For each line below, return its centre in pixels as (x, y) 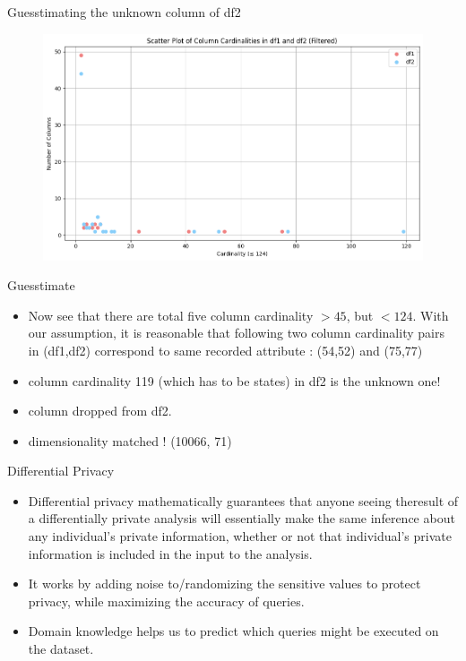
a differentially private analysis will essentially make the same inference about (242, 518)
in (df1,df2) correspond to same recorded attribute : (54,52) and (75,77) (225, 350)
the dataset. (61, 649)
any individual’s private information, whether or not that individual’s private (240, 536)
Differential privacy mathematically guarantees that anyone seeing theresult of (243, 500)
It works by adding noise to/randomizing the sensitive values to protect (224, 584)
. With (431, 315)
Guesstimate (41, 285)
